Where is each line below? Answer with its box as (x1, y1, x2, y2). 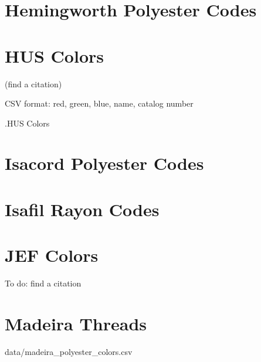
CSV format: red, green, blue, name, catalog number (5, 97, 194, 110)
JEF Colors (5, 243, 99, 267)
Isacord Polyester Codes (5, 151, 204, 175)
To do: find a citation (5, 277, 82, 289)
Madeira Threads (5, 311, 147, 335)
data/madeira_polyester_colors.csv (5, 345, 133, 357)
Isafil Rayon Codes (5, 197, 160, 221)
